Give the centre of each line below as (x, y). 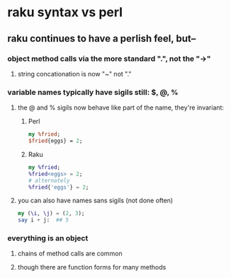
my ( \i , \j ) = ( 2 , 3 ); (51, 214)
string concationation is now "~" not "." (74, 74)
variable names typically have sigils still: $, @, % (93, 92)
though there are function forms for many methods (92, 267)
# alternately (49, 180)
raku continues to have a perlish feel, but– (102, 39)
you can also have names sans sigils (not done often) (95, 201)
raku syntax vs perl (65, 12)
